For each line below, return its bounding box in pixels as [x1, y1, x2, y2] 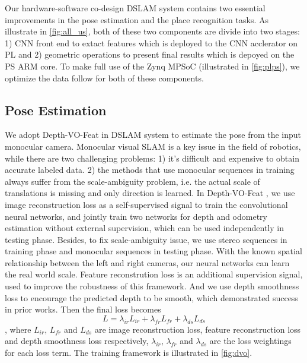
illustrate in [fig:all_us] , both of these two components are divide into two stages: [5, 25, 300, 37]
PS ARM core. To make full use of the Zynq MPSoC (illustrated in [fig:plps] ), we [5, 59, 300, 72]
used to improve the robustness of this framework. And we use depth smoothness [5, 280, 299, 292]
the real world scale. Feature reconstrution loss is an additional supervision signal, [5, 268, 303, 280]
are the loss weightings [209, 334, 292, 347]
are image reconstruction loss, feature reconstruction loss [94, 323, 301, 335]
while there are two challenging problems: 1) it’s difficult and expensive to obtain [5, 151, 299, 164]
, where [5, 323, 31, 335]
